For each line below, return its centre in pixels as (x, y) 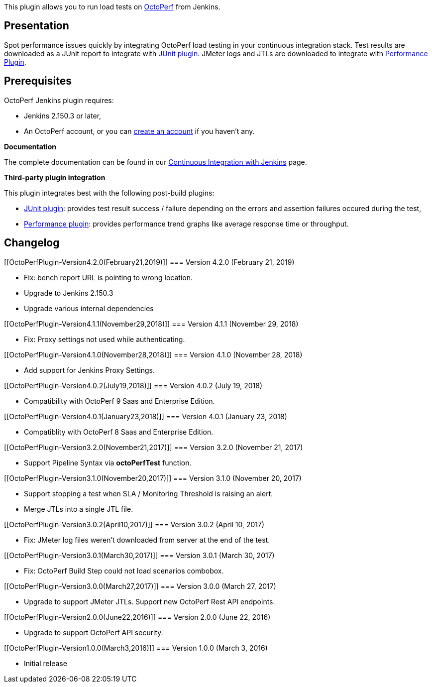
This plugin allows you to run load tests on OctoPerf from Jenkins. (112, 7)
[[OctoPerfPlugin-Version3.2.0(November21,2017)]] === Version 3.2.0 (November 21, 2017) (154, 447)
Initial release (46, 663)
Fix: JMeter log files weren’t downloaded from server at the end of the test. (147, 540)
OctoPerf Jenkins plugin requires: (59, 100)
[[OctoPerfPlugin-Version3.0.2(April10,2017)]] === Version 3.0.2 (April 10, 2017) (134, 524)
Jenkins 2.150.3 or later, (63, 115)
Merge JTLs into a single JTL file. (79, 509)
